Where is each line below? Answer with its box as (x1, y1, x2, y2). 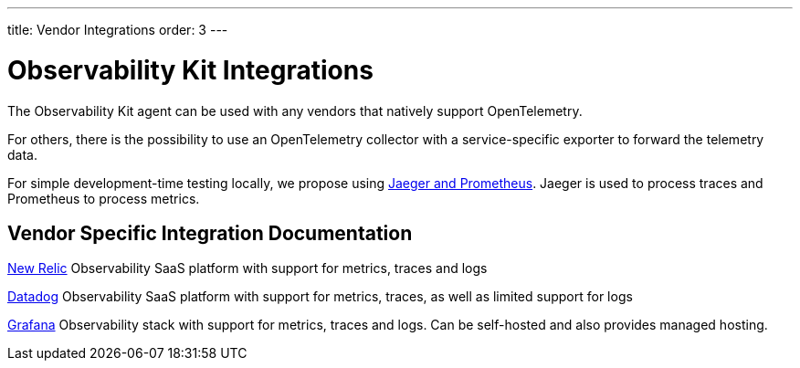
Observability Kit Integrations (7, 54, 374, 86)
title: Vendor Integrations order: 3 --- (7, 22, 228, 37)
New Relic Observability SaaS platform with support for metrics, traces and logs (7, 260, 488, 277)
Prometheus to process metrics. (7, 190, 200, 206)
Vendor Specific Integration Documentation (7, 221, 413, 245)
